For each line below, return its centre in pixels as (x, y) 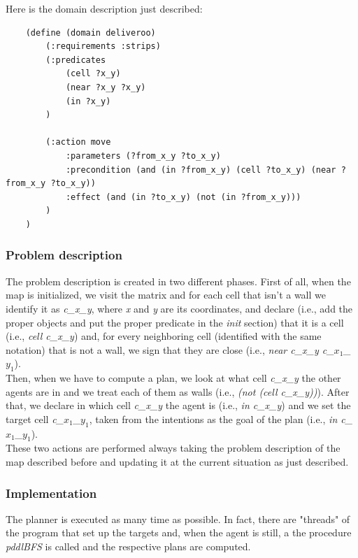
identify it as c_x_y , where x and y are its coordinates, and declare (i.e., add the (179, 308)
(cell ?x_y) (93, 74)
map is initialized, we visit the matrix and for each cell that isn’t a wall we (166, 295)
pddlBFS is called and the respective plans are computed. (128, 546)
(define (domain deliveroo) (91, 33)
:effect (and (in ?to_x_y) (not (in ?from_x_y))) (183, 197)
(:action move (78, 142)
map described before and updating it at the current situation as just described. (177, 462)
